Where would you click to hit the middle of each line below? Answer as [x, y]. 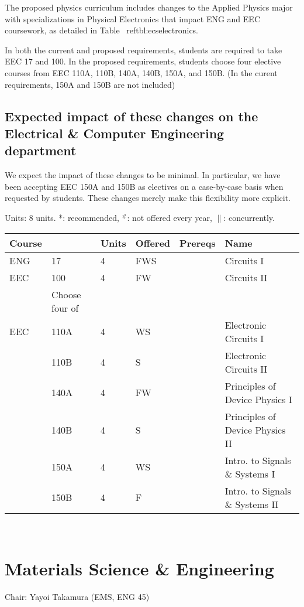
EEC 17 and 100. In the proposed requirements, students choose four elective [143, 61]
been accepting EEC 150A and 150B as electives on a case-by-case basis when [144, 186]
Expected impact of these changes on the [132, 116]
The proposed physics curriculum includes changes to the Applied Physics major [149, 7]
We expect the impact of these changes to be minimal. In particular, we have [143, 175]
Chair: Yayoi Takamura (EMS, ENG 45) [77, 597]
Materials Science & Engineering [139, 569]
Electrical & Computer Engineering [115, 133]
